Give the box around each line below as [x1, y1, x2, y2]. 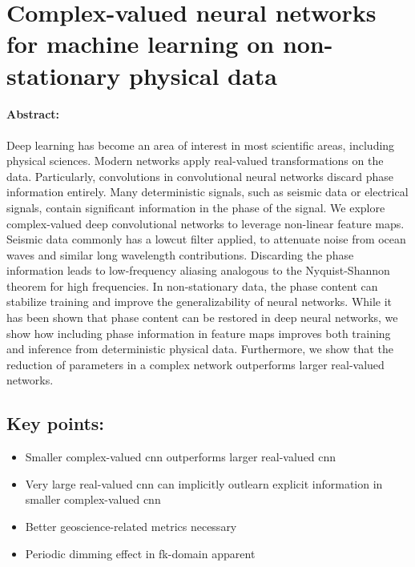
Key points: [6, 411, 105, 436]
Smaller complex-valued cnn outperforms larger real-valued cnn [25, 448, 336, 465]
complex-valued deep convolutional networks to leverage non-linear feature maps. [6, 215, 405, 231]
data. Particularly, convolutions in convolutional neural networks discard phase [6, 167, 393, 184]
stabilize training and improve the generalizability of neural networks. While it [6, 293, 393, 310]
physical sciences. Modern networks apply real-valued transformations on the [6, 152, 384, 169]
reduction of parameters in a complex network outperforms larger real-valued [6, 356, 385, 372]
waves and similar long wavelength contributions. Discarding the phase [6, 246, 354, 263]
